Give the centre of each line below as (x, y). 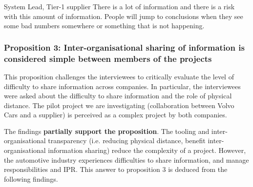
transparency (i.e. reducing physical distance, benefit (127, 140)
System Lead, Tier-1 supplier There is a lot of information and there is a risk (119, 6)
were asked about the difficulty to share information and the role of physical (118, 96)
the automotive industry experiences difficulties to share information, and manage (126, 159)
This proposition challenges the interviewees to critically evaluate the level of (119, 76)
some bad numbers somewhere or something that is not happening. (104, 26)
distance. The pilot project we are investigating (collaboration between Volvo (119, 105)
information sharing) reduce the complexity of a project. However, (147, 150)
